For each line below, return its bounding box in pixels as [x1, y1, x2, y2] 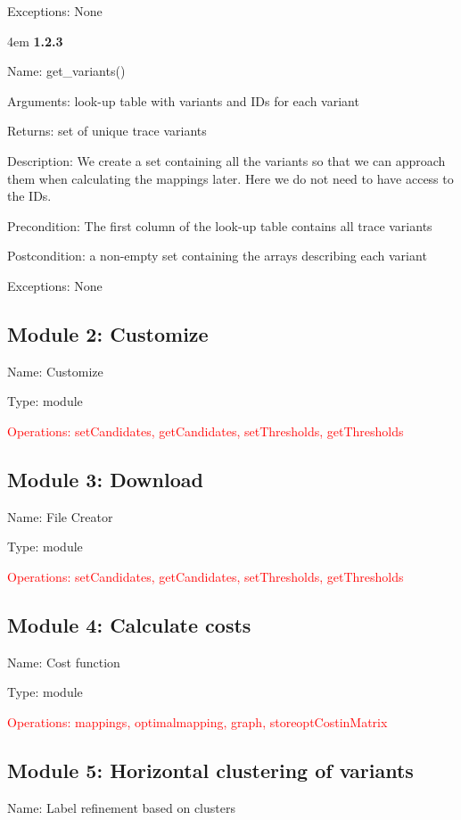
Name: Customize [7, 361, 103, 380]
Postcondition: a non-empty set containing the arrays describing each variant [7, 246, 427, 265]
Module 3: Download [7, 465, 203, 493]
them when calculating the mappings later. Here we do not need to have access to [7, 169, 454, 187]
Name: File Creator [7, 507, 113, 526]
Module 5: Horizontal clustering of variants [7, 756, 414, 783]
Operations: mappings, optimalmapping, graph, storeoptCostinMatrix [7, 712, 388, 731]
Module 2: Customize [7, 319, 209, 347]
